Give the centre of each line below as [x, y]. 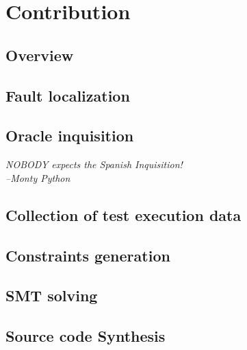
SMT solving [52, 295]
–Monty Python [38, 177]
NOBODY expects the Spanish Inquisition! [94, 164]
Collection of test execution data [123, 214]
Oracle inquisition [70, 136]
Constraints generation [88, 255]
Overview [40, 55]
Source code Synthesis [86, 336]
